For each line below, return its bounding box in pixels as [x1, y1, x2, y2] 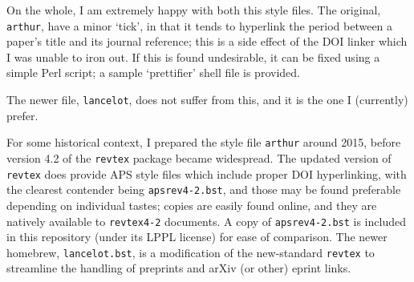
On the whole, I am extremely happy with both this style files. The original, [6, 2, 381, 18]
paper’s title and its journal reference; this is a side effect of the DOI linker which [6, 33, 408, 50]
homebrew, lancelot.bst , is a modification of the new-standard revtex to [6, 244, 375, 260]
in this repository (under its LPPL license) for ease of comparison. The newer [6, 228, 388, 245]
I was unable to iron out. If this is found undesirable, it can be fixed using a [6, 48, 380, 65]
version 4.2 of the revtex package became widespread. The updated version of [6, 149, 392, 166]
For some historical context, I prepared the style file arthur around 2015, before [6, 134, 401, 151]
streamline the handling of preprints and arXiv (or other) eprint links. [6, 260, 351, 276]
